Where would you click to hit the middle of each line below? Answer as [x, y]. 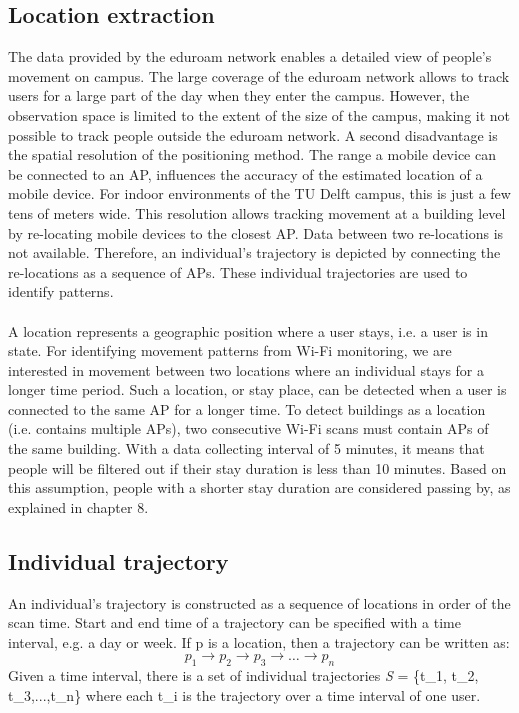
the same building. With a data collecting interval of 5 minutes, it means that [246, 448]
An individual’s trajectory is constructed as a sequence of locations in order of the [259, 602]
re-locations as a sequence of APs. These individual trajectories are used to [238, 271]
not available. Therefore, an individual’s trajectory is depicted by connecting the [254, 252]
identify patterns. [61, 291]
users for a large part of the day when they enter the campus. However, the [239, 95]
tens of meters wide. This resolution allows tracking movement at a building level [257, 212]
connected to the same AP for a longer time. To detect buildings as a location [247, 408]
